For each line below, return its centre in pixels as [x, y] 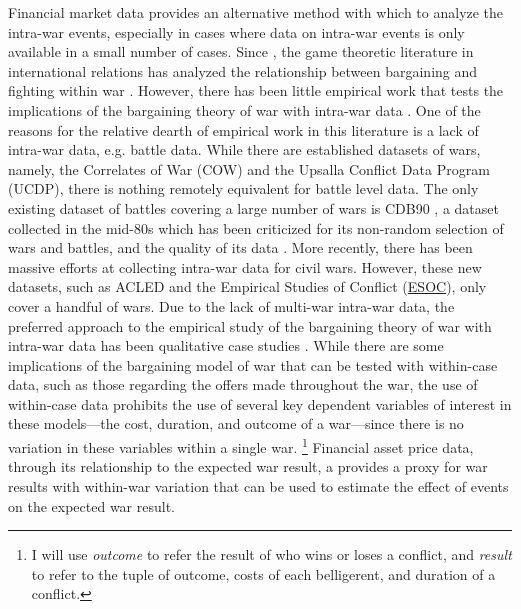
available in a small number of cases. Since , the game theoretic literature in [241, 51]
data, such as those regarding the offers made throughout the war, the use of [243, 384]
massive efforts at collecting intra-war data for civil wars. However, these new [245, 266]
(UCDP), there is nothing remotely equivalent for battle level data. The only [243, 188]
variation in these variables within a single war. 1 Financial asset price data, [241, 445]
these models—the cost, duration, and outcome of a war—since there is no [236, 423]
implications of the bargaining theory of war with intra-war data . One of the [244, 109]
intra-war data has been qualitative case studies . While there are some [226, 345]
